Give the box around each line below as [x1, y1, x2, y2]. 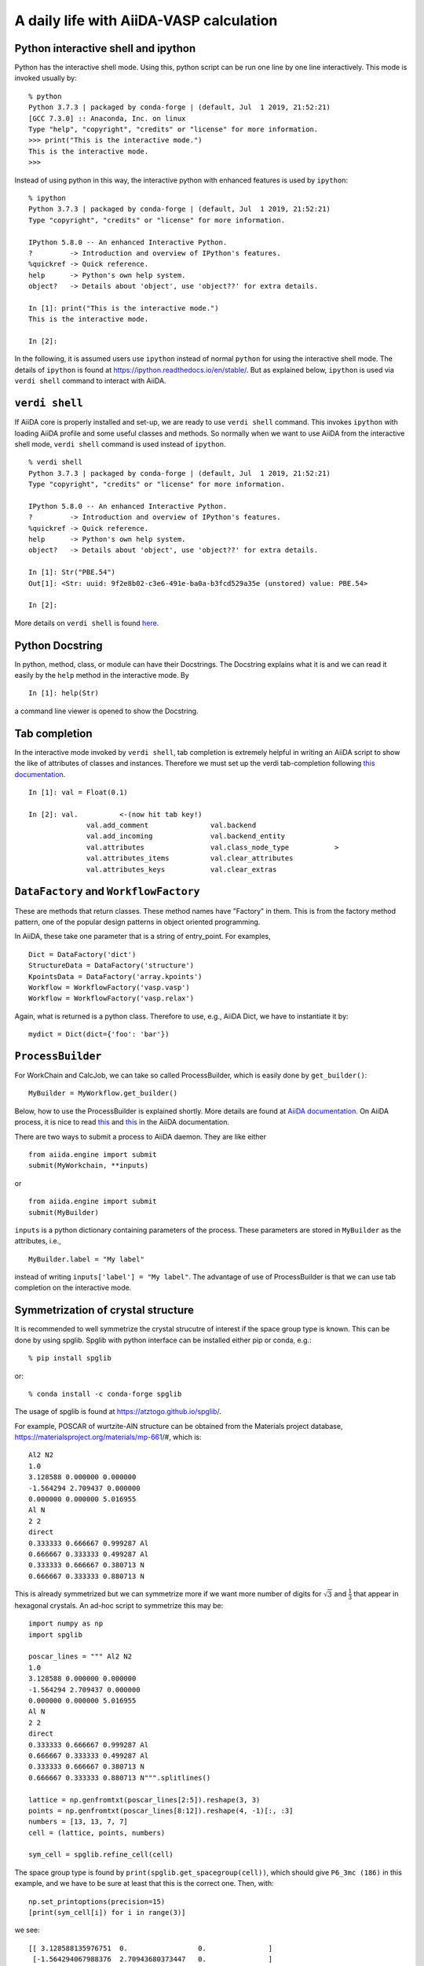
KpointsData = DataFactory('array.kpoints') [28, 972, 203, 981]
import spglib [28, 1630, 82, 1639]
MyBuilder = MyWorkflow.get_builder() [28, 1089, 178, 1098]
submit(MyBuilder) [28, 1208, 100, 1217]
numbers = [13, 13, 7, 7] [28, 1817, 129, 1826]
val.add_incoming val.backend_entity [86, 832, 286, 841]
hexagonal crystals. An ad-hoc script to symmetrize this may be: [14, 1600, 224, 1610]
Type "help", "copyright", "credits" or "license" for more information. [28, 125, 319, 134]
